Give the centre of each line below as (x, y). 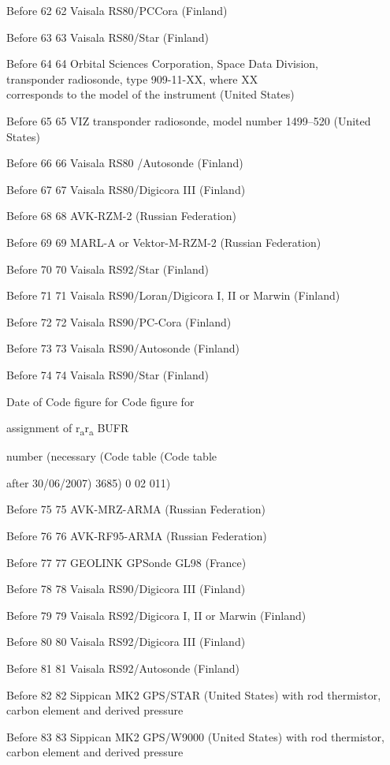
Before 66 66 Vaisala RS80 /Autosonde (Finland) (125, 163)
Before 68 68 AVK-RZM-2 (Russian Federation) (121, 216)
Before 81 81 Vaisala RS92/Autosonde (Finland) (123, 668)
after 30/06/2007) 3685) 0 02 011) (89, 482)
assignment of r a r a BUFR (68, 429)
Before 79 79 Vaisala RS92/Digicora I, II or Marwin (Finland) (156, 615)
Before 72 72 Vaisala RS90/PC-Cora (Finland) (119, 321)
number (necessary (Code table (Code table (111, 456)
